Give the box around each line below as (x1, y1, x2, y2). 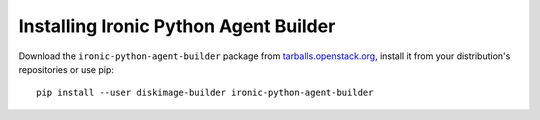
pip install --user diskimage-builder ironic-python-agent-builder (36, 87, 374, 99)
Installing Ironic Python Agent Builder (18, 15, 336, 37)
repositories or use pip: (18, 63, 115, 75)
